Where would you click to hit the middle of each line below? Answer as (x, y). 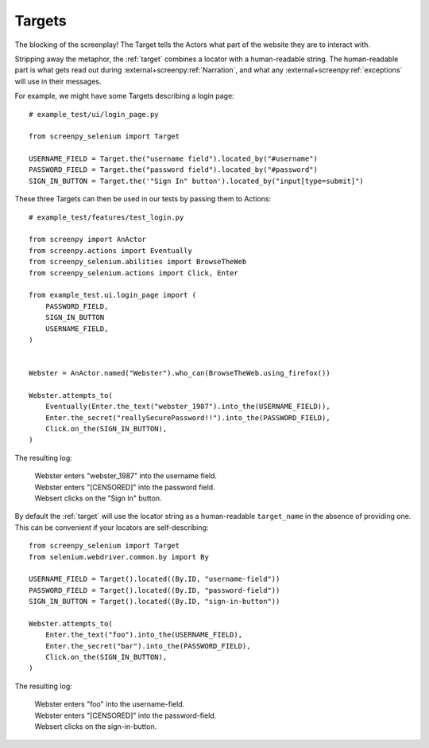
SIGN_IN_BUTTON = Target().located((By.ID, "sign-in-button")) (155, 602)
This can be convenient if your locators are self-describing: (112, 527)
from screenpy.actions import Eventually (110, 250)
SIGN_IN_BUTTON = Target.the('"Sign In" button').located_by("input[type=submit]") (197, 181)
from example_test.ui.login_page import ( (113, 295)
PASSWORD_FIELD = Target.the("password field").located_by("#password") (173, 170)
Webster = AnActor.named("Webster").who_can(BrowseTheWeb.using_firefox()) (180, 373)
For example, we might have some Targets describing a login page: (124, 96)
